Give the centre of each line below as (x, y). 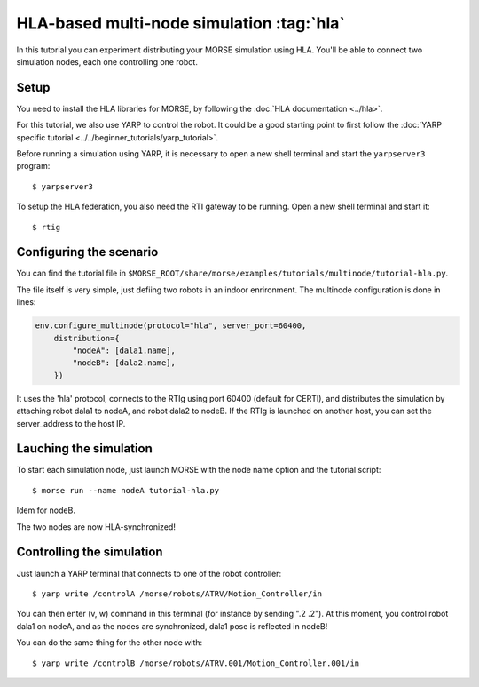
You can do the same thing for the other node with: (110, 643)
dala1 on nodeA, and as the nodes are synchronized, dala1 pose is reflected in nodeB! (172, 626)
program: (33, 166)
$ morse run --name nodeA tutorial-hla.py (126, 490)
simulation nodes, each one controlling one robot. (107, 61)
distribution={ (86, 338)
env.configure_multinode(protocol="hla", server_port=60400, (171, 326)
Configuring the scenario (87, 252)
